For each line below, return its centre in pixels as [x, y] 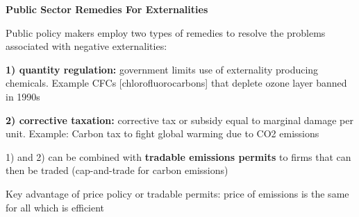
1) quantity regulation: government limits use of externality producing [162, 69]
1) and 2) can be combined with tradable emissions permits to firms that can [178, 156]
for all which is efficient [55, 207]
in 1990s [23, 96]
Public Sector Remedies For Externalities [107, 9]
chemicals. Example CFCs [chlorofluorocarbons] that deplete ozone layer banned [176, 83]
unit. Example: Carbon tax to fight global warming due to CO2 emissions [162, 133]
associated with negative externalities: [86, 46]
